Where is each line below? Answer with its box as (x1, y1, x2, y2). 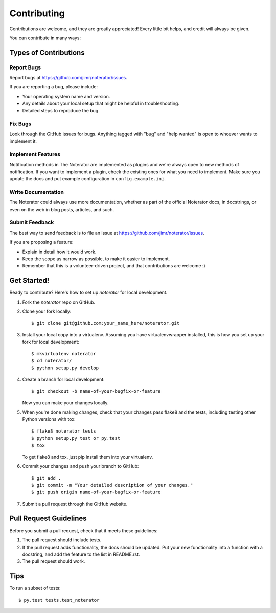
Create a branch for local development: (22, 376, 105, 382)
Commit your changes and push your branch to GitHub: (22, 463, 139, 469)
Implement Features (9, 151, 61, 158)
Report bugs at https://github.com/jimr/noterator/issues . (9, 75, 128, 81)
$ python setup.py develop (31, 365, 99, 371)
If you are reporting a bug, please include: (9, 84, 98, 90)
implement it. (9, 138, 37, 144)
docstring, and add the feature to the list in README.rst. (22, 551, 140, 557)
